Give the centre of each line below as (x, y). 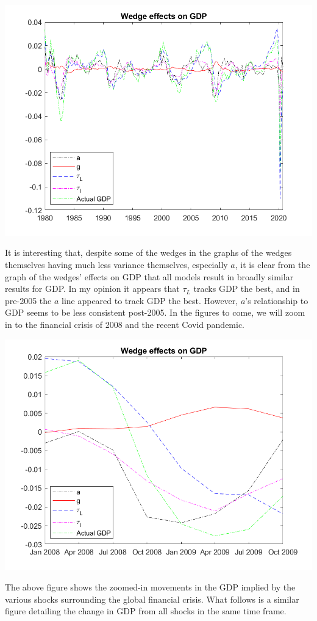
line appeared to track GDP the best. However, (150, 300)
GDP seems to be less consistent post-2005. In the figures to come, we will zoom (155, 312)
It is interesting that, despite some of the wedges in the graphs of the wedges (148, 252)
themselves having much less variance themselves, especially (116, 265)
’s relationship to (277, 300)
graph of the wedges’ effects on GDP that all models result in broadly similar (149, 276)
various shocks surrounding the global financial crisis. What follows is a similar (152, 599)
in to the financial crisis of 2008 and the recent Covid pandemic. (125, 324)
